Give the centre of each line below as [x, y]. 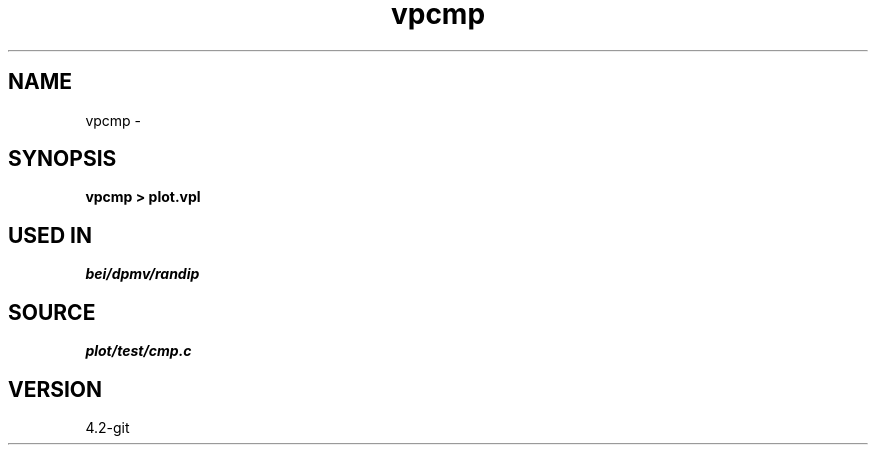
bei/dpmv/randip [142, 274]
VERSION [55, 389]
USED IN [50, 235]
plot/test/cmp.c [138, 351]
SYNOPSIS [62, 159]
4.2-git [107, 427]
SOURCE [52, 312]
